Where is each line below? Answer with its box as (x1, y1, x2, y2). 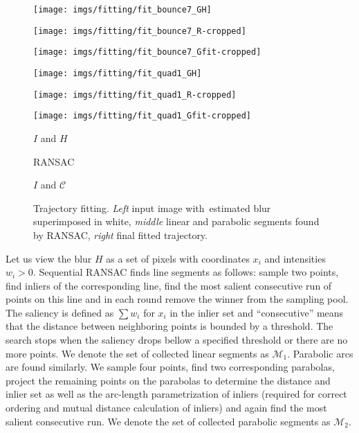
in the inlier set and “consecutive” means (169, 305, 344, 319)
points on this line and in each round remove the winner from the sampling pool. (6, 292, 349, 306)
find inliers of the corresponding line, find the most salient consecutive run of (6, 278, 332, 292)
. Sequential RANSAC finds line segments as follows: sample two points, (33, 265, 339, 279)
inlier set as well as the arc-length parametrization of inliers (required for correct (6, 387, 347, 401)
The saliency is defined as (6, 305, 114, 319)
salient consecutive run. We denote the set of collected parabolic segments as (6, 414, 331, 428)
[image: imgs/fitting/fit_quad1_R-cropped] (33, 89, 237, 100)
